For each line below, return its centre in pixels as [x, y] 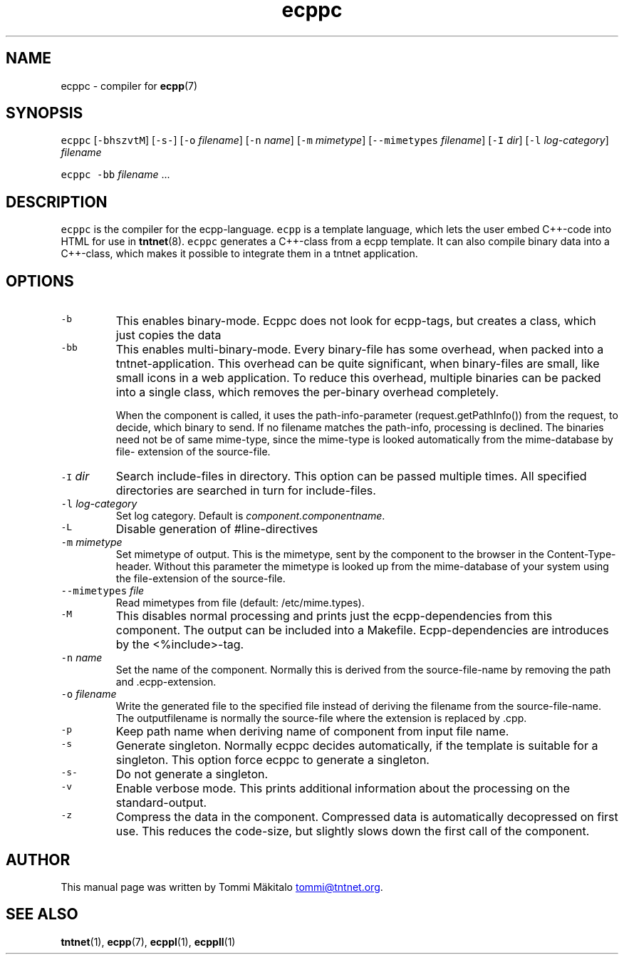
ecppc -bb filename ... [115, 175]
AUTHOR [38, 860]
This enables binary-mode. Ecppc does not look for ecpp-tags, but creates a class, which [356, 321]
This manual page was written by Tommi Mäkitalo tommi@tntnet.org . [222, 887]
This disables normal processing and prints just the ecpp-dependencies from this [334, 616]
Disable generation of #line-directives [217, 529]
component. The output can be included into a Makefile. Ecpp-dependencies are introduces [362, 630]
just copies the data [168, 335]
